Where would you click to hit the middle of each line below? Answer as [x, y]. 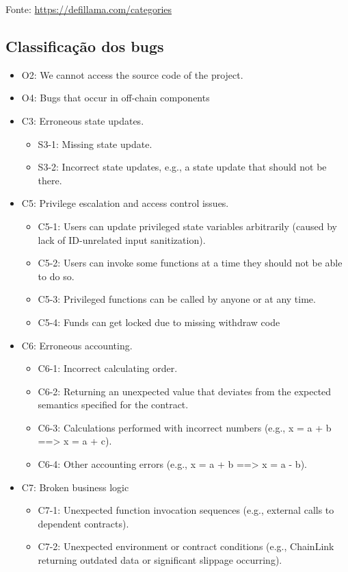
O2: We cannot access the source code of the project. [132, 74]
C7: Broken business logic [75, 487]
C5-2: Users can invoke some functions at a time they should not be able [190, 263]
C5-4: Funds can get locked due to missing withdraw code [159, 322]
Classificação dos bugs [85, 46]
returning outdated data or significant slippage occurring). [160, 560]
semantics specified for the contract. [113, 405]
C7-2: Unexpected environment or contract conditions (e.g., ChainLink [186, 546]
